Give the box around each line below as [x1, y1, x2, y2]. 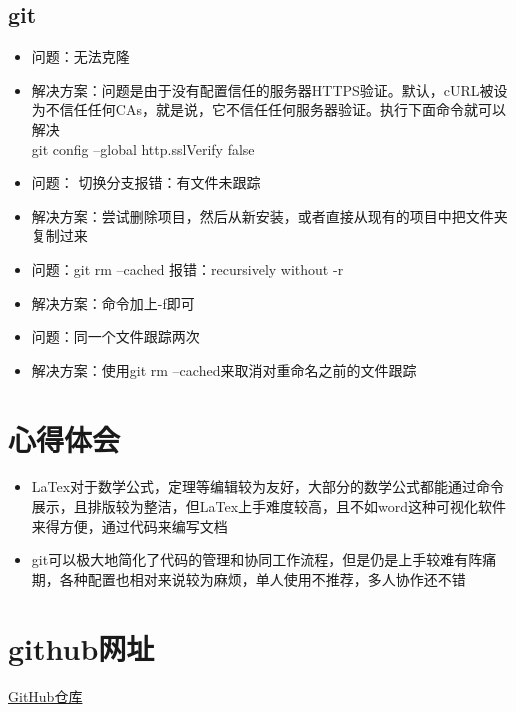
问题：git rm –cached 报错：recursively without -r [31, 258, 344, 279]
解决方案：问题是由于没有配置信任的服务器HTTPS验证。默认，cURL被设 [31, 79, 508, 100]
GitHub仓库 [8, 685, 83, 706]
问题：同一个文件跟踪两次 [31, 326, 200, 347]
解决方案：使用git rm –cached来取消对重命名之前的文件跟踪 [31, 359, 417, 380]
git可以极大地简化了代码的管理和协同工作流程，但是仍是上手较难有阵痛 [31, 549, 497, 570]
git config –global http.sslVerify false [31, 138, 255, 159]
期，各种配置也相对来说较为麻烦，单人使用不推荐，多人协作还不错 [31, 568, 466, 589]
